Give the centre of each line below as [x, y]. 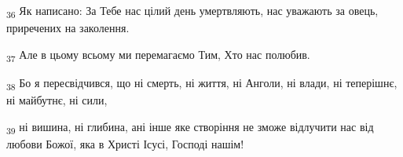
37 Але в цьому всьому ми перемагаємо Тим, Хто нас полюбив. [158, 55]
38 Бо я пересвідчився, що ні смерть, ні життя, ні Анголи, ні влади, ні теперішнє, [202, 83]
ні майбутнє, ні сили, [57, 99]
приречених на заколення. [68, 28]
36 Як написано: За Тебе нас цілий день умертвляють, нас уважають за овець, [192, 11]
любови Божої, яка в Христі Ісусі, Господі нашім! [125, 143]
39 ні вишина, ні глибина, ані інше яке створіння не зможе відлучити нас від [190, 127]
